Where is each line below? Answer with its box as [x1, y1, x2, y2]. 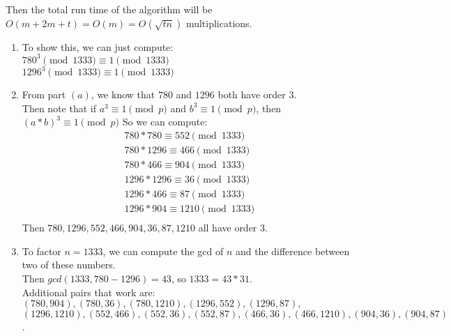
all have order [198, 220, 257, 235]
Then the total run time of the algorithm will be [6, 2, 213, 16]
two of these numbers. [22, 257, 116, 272]
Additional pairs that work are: [22, 284, 155, 299]
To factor [22, 243, 61, 258]
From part [22, 87, 66, 102]
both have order [217, 87, 286, 102]
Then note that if [22, 100, 96, 115]
